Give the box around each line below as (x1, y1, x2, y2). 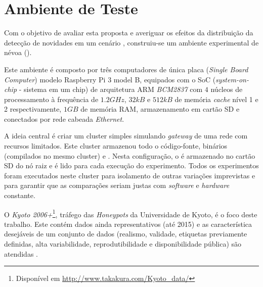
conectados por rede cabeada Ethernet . (4, 113, 124, 124)
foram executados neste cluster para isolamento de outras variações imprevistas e (4, 170, 255, 180)
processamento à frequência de (4, 93, 99, 104)
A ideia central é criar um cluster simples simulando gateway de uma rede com (4, 130, 248, 141)
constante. (4, 190, 35, 201)
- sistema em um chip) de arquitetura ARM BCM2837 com (19, 84, 203, 94)
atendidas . (4, 248, 38, 259)
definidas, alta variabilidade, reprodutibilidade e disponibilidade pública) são (4, 238, 242, 249)
